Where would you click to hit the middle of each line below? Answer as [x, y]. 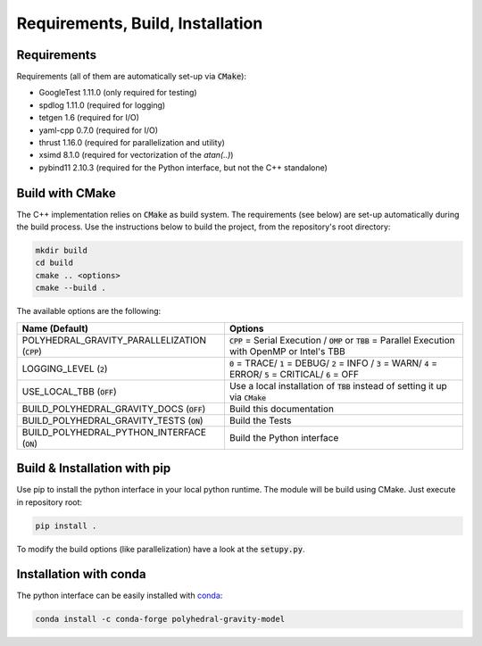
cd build [54, 263]
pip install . [66, 526]
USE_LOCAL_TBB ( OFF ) [69, 391]
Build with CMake [66, 193]
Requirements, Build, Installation [140, 23]
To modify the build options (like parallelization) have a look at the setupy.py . [161, 549]
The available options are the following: [89, 311]
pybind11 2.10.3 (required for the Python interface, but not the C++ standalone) [183, 167]
